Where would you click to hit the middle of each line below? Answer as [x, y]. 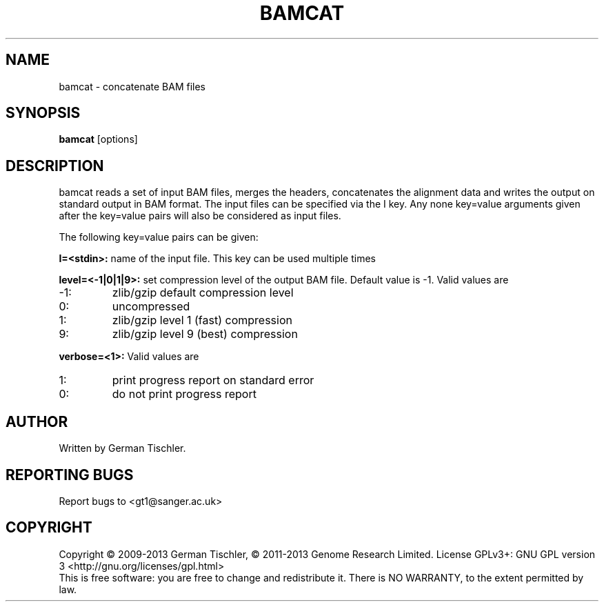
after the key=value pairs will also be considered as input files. [200, 216]
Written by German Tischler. [122, 448]
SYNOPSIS [43, 113]
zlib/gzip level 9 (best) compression [205, 334]
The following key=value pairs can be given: [159, 237]
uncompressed [151, 307]
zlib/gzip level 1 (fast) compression [202, 320]
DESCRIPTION [55, 166]
